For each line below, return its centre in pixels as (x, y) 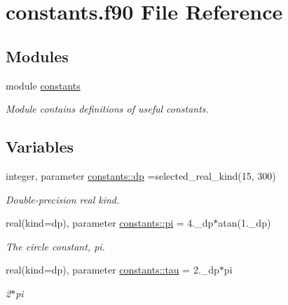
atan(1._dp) (245, 223)
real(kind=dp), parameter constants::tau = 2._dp (112, 270)
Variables (40, 147)
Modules (37, 56)
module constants (43, 85)
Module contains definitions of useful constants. (107, 109)
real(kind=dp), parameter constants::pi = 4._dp (110, 223)
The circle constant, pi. (55, 246)
